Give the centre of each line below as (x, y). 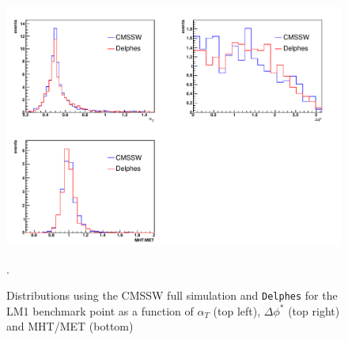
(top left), (237, 310)
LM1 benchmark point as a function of (100, 310)
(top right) (314, 310)
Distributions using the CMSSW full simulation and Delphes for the (172, 295)
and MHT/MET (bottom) (70, 326)
